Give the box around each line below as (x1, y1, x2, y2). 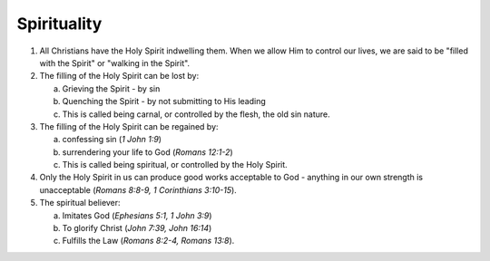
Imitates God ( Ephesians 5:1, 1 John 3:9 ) (62, 209, 212, 221)
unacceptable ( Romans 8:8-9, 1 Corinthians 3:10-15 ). (39, 184, 238, 195)
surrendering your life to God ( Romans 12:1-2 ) (62, 146, 233, 158)
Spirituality (16, 14, 103, 34)
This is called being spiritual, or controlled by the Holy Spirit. (62, 159, 288, 170)
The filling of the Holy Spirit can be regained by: (39, 121, 219, 131)
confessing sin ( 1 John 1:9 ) (62, 134, 162, 145)
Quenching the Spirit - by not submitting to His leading (62, 96, 267, 107)
